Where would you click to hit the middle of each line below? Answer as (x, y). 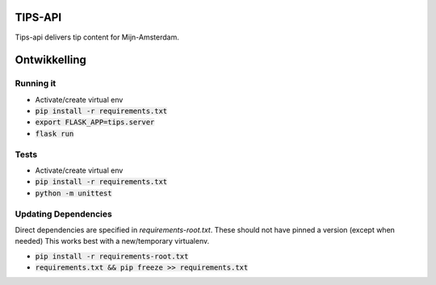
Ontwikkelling (50, 60)
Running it (36, 83)
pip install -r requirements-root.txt (112, 256)
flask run (55, 134)
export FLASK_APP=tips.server (95, 122)
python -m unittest (73, 193)
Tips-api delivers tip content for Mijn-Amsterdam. (97, 37)
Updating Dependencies (63, 214)
